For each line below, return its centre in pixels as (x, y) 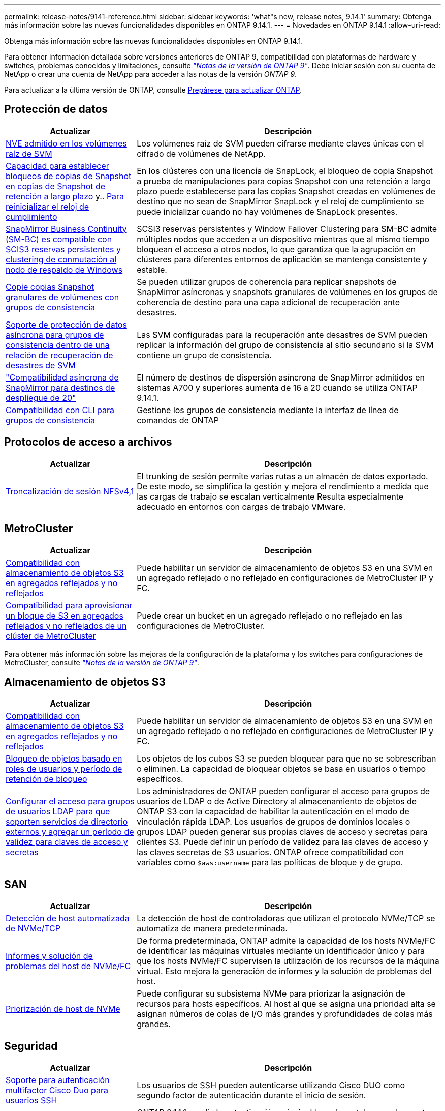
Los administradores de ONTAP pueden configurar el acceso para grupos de (283, 791)
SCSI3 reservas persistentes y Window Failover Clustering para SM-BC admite (287, 229)
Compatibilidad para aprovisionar (69, 605)
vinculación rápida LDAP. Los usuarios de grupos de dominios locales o (274, 822)
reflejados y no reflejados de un (66, 625)
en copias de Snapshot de (56, 186)
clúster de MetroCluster (51, 636)
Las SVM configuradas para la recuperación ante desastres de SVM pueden (282, 334)
